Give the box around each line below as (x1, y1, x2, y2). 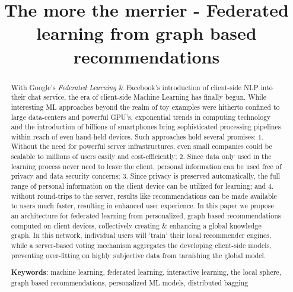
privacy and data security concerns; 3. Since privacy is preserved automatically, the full (11, 171, 281, 181)
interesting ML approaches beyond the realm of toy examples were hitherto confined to (11, 101, 280, 112)
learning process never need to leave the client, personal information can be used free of (11, 161, 282, 171)
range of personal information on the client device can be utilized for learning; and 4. (11, 181, 274, 191)
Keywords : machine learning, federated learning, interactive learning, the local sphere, (11, 267, 281, 278)
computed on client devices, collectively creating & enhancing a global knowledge (11, 220, 262, 230)
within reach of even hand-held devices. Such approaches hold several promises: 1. (11, 131, 264, 141)
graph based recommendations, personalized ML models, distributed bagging (11, 277, 249, 287)
